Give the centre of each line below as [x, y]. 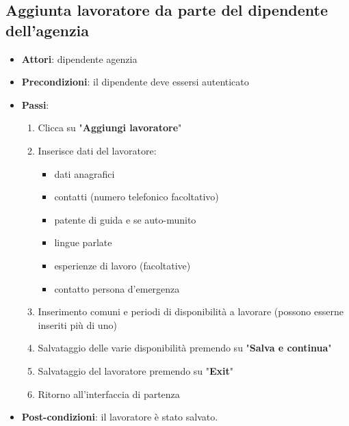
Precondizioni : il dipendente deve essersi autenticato [135, 82]
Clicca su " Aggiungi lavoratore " [110, 128]
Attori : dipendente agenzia [79, 58]
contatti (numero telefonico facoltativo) [137, 197]
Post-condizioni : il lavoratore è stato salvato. [120, 417]
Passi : [35, 104]
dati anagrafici [85, 173]
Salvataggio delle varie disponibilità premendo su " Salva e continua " [185, 348]
